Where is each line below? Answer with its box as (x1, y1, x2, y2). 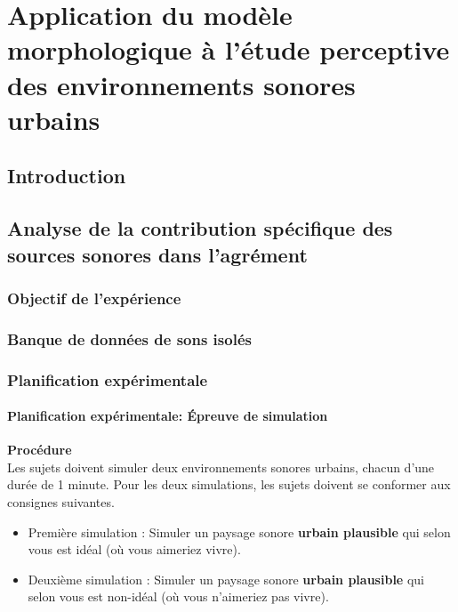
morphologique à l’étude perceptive (7, 31, 450, 68)
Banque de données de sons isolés (7, 327, 252, 350)
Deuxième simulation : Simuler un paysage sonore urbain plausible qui (28, 569, 424, 588)
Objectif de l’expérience (7, 286, 181, 309)
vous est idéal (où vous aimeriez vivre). (28, 540, 241, 559)
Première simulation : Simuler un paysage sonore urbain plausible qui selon (28, 522, 451, 541)
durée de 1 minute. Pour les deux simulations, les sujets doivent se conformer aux (7, 475, 451, 494)
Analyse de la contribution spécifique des (7, 214, 393, 242)
